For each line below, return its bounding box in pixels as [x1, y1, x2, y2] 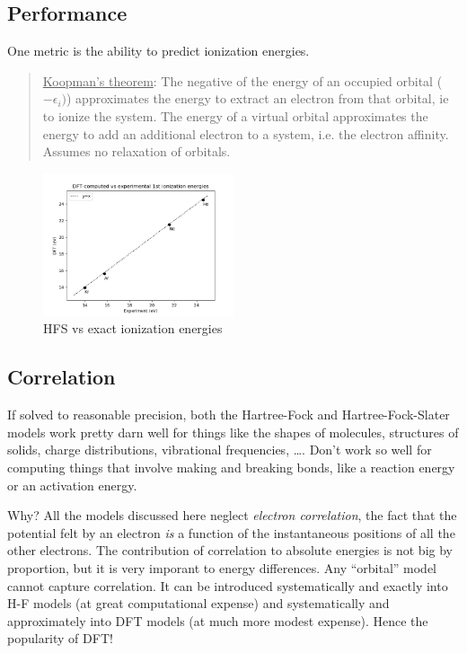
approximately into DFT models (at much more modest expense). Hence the [7, 611, 428, 630]
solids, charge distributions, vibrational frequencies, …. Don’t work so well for [7, 440, 432, 459]
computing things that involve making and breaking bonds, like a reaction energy [7, 457, 455, 476]
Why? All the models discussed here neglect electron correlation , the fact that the [7, 506, 457, 525]
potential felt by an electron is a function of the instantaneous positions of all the [7, 523, 455, 542]
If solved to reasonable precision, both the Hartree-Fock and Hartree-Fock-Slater [7, 405, 450, 424]
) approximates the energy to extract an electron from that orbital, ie [66, 89, 449, 108]
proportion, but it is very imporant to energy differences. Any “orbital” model [7, 558, 437, 577]
